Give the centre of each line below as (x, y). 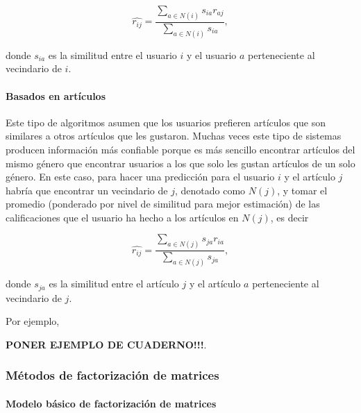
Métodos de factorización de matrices (112, 375)
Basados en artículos (56, 95)
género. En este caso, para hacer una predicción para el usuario (140, 177)
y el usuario (212, 54)
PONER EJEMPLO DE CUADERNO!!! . (106, 344)
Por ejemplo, (33, 321)
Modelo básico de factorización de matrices (111, 403)
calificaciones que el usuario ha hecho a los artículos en (122, 217)
